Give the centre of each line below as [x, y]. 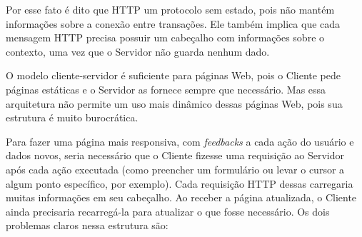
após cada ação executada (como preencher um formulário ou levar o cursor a [175, 169]
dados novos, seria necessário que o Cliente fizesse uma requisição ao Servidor [175, 155]
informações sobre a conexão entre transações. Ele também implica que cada [173, 23]
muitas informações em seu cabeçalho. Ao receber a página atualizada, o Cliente [181, 197]
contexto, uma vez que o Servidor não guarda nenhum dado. [138, 51]
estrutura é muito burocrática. [72, 117]
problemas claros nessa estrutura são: [87, 225]
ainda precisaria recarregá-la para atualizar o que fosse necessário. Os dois [168, 211]
